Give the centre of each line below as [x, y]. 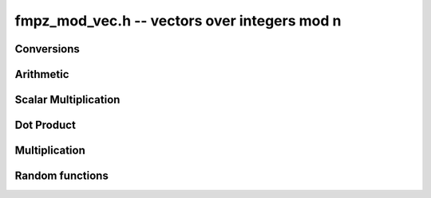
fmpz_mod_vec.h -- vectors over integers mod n [178, 21]
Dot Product [45, 125]
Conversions [47, 49]
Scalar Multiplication [67, 100]
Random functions [62, 176]
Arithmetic [42, 74]
